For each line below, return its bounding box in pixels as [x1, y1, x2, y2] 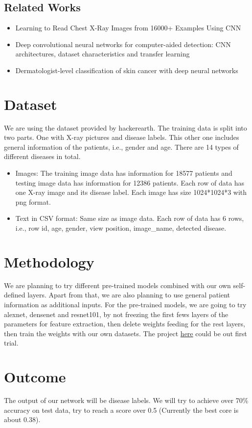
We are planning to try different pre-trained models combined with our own [4, 280, 231, 290]
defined [4, 290, 25, 300]
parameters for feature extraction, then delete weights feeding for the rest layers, [4, 319, 245, 329]
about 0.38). [4, 414, 41, 425]
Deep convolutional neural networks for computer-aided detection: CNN [15, 39, 231, 49]
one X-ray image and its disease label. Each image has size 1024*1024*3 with [15, 187, 247, 197]
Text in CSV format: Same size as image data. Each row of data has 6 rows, [15, 213, 244, 223]
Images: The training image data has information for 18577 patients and [15, 168, 232, 178]
